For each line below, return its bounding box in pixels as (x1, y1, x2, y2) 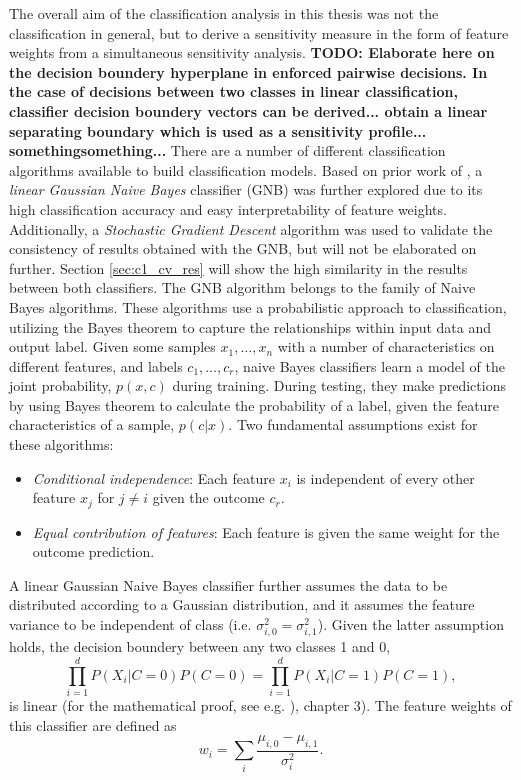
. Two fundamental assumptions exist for (228, 414, 478, 435)
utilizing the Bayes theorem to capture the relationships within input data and (9, 316, 492, 337)
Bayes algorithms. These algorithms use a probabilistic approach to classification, (9, 296, 507, 317)
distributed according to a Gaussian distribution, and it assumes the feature (9, 594, 475, 615)
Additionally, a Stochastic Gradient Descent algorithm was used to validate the (9, 218, 493, 239)
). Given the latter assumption (317, 614, 504, 635)
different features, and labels (9, 355, 183, 376)
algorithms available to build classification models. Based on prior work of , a (9, 159, 483, 180)
